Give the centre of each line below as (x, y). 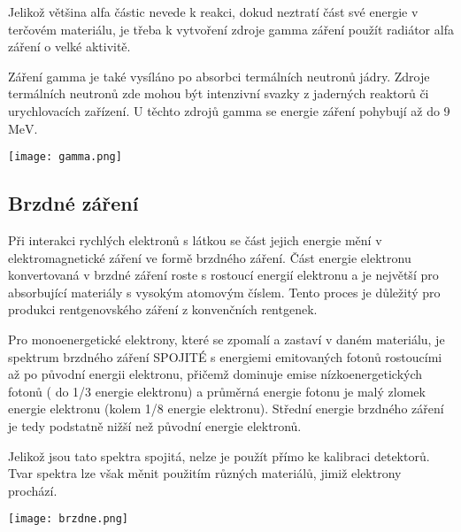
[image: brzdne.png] (69, 519)
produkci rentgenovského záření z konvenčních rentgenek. (163, 309)
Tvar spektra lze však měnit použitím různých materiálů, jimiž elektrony (205, 473)
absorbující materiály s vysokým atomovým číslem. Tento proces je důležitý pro (224, 292)
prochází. (33, 490)
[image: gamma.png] (65, 157)
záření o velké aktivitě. (69, 46)
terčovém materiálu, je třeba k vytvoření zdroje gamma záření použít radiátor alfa (231, 29)
